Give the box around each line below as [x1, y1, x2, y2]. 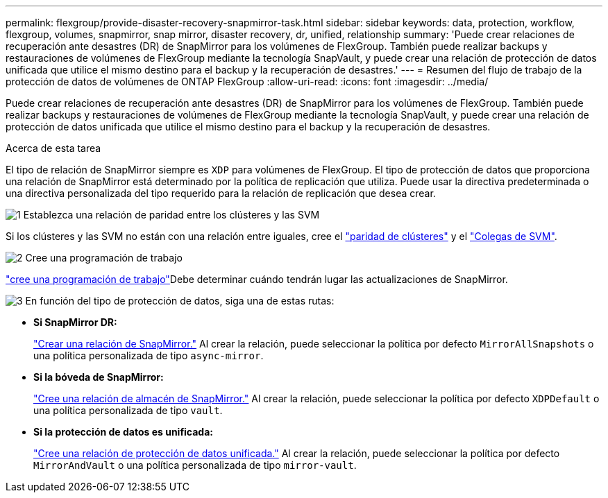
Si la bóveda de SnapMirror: [33, 371, 164, 383]
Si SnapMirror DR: [33, 316, 117, 328]
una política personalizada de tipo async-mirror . [33, 350, 264, 361]
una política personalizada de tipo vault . [33, 404, 223, 416]
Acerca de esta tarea [6, 142, 101, 154]
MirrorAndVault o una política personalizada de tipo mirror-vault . [33, 459, 357, 471]
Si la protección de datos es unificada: [33, 426, 213, 438]
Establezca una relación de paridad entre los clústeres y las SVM [23, 209, 320, 221]
